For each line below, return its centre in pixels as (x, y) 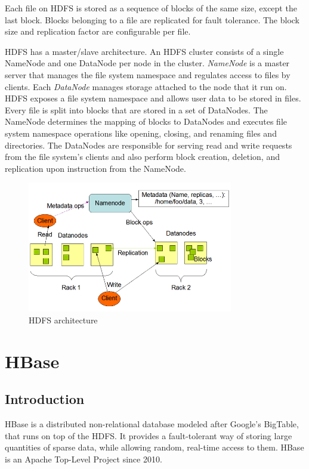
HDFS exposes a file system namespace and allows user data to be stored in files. (153, 98)
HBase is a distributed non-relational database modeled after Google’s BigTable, (152, 424)
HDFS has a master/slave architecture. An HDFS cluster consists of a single (144, 51)
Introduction (45, 399)
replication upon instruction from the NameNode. (95, 168)
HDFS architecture (63, 320)
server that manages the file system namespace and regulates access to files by (148, 74)
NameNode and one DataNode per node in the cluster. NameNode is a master (147, 63)
